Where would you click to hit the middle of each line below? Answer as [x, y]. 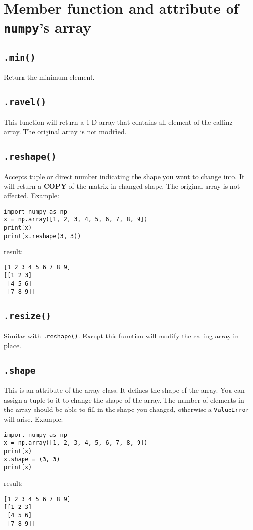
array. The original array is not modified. [65, 132]
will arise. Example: [34, 419]
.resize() [28, 316]
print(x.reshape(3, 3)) [43, 236]
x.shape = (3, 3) [32, 459]
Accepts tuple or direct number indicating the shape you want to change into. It [124, 176]
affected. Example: [32, 195]
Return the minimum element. [49, 77]
